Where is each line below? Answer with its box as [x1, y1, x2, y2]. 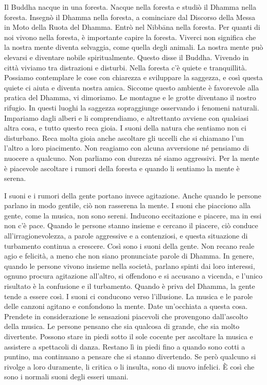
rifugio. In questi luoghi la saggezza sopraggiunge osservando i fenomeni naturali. [4, 102, 259, 113]
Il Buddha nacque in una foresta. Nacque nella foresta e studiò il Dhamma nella [4, 2, 256, 12]
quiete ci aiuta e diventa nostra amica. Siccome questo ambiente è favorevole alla [4, 82, 259, 93]
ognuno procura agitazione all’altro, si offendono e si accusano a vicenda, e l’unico [4, 270, 263, 281]
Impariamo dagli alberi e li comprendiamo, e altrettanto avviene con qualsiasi [4, 112, 249, 123]
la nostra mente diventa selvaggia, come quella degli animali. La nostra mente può [4, 42, 263, 52]
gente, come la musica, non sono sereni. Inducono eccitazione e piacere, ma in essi [4, 210, 262, 221]
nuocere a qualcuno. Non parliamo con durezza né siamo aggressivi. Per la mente [4, 152, 259, 163]
